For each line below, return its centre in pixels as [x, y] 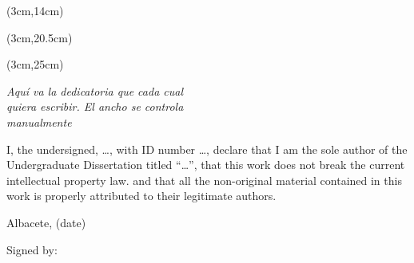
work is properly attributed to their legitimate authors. [141, 196]
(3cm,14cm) [35, 10]
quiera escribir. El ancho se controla [95, 106]
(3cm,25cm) [35, 64]
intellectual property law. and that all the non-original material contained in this [204, 180]
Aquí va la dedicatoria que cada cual [95, 90]
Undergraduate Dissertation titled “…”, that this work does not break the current [206, 165]
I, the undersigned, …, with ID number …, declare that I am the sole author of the [207, 149]
